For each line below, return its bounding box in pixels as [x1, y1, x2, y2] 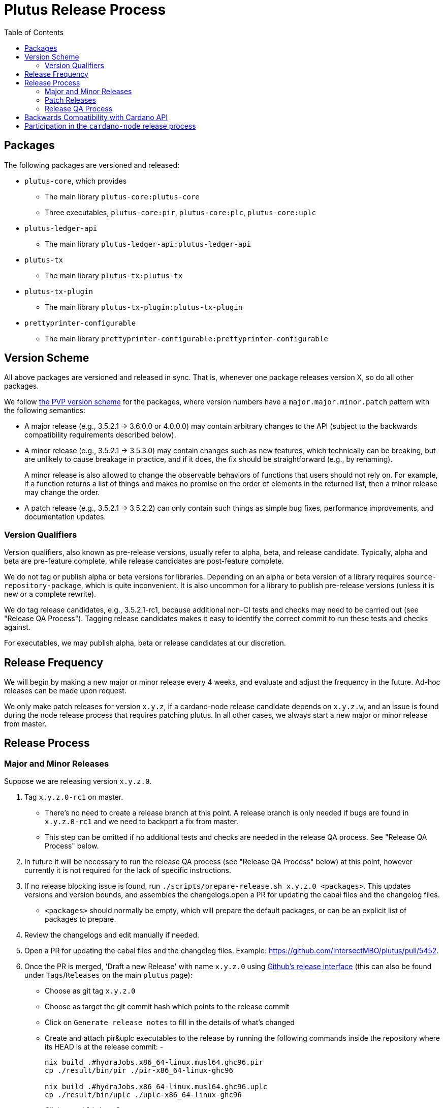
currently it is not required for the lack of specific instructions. [24, 866, 232, 875]
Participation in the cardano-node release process [24, 121, 196, 130]
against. [4, 623, 30, 632]
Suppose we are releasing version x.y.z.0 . [4, 777, 152, 786]
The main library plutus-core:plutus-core [45, 192, 200, 201]
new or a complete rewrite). [4, 590, 97, 599]
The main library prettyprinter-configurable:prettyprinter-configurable [45, 334, 328, 343]
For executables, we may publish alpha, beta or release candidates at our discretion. [4, 638, 286, 648]
